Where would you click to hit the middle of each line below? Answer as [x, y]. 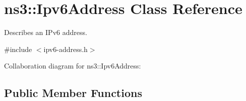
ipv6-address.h [66, 49]
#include [18, 49]
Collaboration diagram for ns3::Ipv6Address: [73, 66]
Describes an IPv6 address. [46, 32]
